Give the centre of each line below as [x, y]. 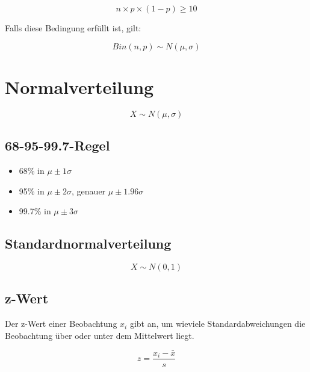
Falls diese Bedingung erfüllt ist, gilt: [73, 28]
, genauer [89, 191]
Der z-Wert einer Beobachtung [61, 324]
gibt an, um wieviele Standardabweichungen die [218, 324]
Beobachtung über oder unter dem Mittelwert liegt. [100, 335]
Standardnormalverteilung [88, 243]
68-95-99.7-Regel [57, 145]
